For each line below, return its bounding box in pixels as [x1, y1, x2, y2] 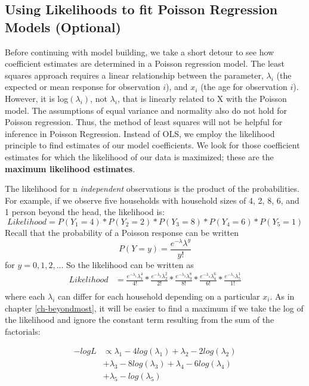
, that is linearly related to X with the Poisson [117, 92, 287, 104]
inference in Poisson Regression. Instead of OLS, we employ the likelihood [5, 127, 275, 139]
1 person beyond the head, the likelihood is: [5, 206, 165, 218]
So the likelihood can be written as [66, 258, 194, 270]
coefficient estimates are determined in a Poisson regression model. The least [5, 57, 285, 70]
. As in [270, 289, 295, 302]
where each [5, 289, 45, 302]
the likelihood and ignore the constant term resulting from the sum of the [5, 313, 274, 326]
